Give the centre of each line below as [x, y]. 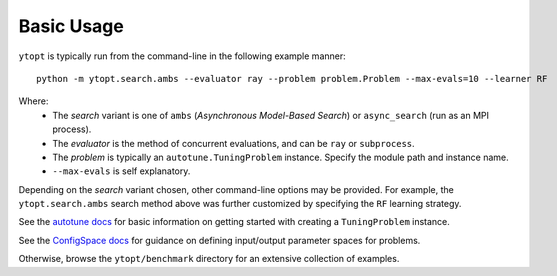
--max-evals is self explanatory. [121, 171]
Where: [33, 101]
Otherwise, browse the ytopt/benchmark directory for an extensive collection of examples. [209, 259]
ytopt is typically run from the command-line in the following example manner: [182, 56]
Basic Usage [71, 26]
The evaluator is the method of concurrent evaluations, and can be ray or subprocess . [233, 143]
